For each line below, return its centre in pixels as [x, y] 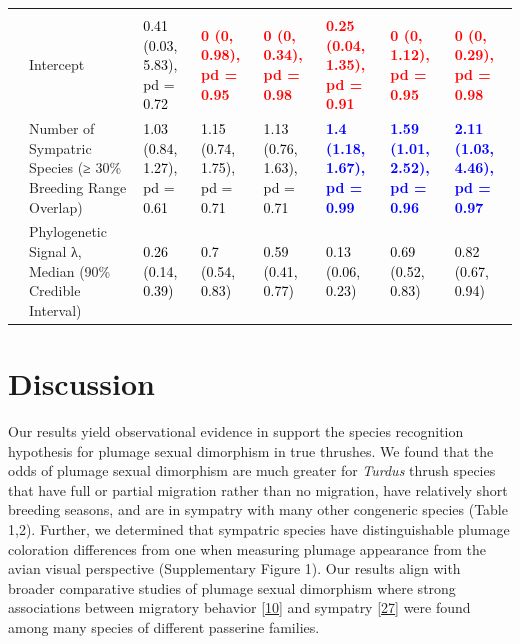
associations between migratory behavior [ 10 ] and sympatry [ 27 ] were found [239, 607]
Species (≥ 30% [75, 167]
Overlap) [56, 206]
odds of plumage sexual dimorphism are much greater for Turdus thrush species [252, 470]
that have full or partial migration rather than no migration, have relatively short [258, 489]
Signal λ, [55, 251]
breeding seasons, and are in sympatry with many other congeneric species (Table [258, 509]
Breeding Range [78, 187]
